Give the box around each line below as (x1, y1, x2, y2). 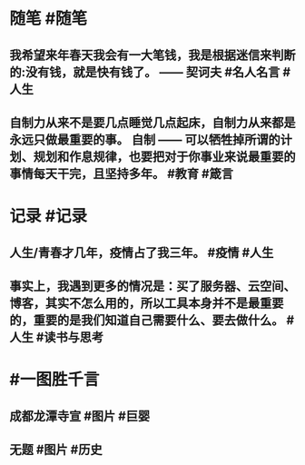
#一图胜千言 (9, 370, 100, 391)
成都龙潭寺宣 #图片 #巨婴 (9, 408, 151, 423)
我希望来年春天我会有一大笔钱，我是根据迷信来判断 (9, 47, 296, 63)
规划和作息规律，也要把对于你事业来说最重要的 (33, 149, 296, 164)
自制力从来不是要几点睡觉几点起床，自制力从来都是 (9, 114, 296, 130)
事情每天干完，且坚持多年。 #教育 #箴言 (9, 165, 234, 182)
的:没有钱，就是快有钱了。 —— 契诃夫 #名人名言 (9, 64, 280, 80)
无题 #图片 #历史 (9, 441, 103, 457)
